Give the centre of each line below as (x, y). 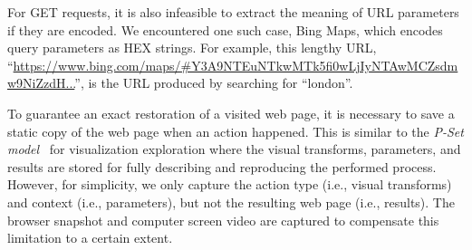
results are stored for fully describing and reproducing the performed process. (222, 166)
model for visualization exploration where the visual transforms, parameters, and (234, 149)
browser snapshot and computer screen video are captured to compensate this (223, 220)
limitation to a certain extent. (90, 238)
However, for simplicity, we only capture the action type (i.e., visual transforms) (230, 184)
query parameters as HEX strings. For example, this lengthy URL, (192, 48)
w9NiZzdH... (41, 83)
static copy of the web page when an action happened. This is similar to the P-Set (236, 131)
